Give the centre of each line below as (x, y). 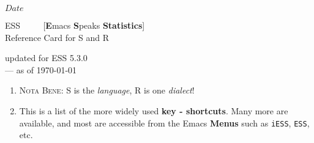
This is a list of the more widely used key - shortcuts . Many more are (154, 110)
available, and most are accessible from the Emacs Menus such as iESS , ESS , (164, 123)
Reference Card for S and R (57, 37)
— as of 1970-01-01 (41, 69)
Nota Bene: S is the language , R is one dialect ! (107, 90)
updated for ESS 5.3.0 (46, 58)
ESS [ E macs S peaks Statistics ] (75, 25)
